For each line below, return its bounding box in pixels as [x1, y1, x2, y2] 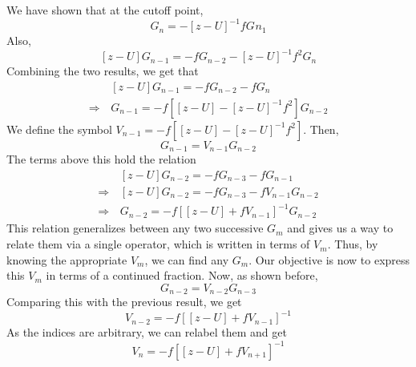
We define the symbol [6, 120, 112, 137]
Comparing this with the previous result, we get [6, 293, 242, 310]
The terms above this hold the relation [6, 151, 196, 167]
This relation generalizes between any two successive [6, 220, 264, 236]
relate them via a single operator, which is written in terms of [6, 236, 310, 252]
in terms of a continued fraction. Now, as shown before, [46, 267, 318, 284]
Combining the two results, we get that [6, 63, 199, 79]
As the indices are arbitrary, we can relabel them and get [6, 324, 287, 341]
